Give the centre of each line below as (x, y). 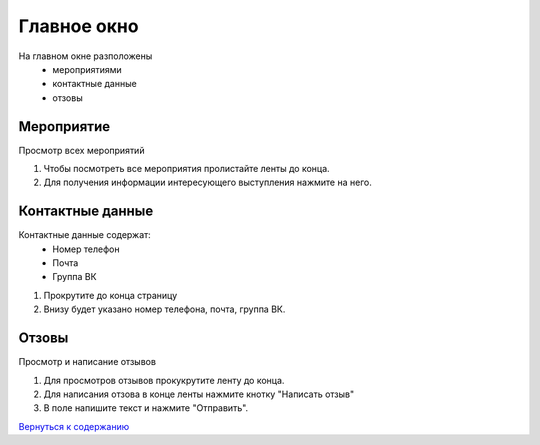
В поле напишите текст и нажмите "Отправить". (146, 408)
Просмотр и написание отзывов (87, 362)
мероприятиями (87, 69)
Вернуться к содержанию (74, 426)
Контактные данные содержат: (85, 235)
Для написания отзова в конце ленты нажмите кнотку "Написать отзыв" (199, 394)
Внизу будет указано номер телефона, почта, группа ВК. (164, 309)
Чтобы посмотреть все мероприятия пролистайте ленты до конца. (186, 169)
